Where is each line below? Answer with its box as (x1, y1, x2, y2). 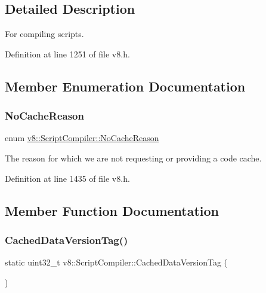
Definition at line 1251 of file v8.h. (5, 47, 130, 60)
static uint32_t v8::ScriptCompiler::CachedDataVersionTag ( (5, 256, 228, 268)
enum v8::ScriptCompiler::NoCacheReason (5, 132, 159, 144)
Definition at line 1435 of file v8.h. (5, 172, 130, 184)
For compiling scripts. (5, 28, 84, 40)
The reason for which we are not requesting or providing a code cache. (5, 151, 262, 164)
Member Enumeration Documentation (5, 77, 246, 95)
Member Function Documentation (5, 201, 219, 219)
